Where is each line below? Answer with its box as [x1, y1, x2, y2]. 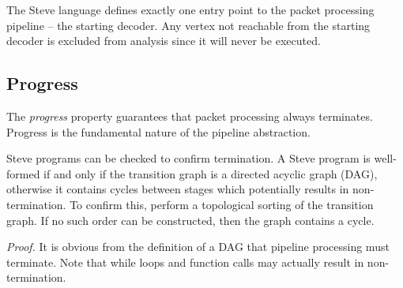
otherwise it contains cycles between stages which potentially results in [6, 181, 349, 197]
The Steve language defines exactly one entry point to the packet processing [6, 2, 375, 17]
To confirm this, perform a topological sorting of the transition [70, 196, 374, 212]
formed [6, 165, 40, 181]
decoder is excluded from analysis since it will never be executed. [6, 32, 321, 49]
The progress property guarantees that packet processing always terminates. [6, 107, 373, 124]
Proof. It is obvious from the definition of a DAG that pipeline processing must [6, 238, 390, 255]
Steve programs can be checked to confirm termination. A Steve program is [6, 150, 371, 166]
